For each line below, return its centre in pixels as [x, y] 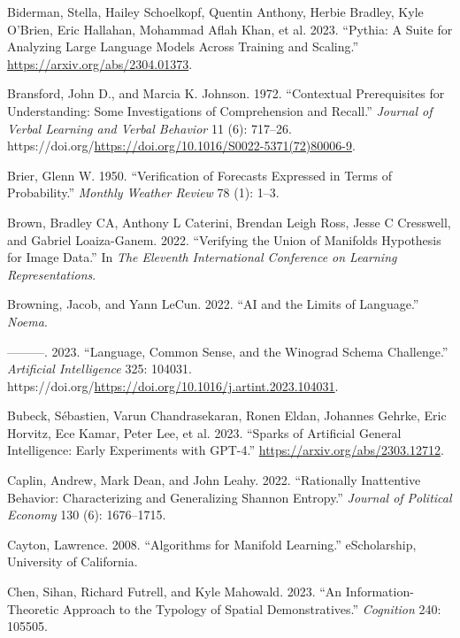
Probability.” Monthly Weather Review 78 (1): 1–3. [143, 192]
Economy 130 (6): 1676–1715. [87, 515]
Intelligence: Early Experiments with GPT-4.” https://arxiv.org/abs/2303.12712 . [226, 450]
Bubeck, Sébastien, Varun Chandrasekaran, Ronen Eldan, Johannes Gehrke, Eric [227, 415]
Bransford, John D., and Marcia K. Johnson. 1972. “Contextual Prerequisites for [226, 93]
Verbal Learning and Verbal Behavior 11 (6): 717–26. [149, 128]
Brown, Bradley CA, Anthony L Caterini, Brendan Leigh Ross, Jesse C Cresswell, [229, 222]
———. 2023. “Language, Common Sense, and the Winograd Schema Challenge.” [228, 351]
